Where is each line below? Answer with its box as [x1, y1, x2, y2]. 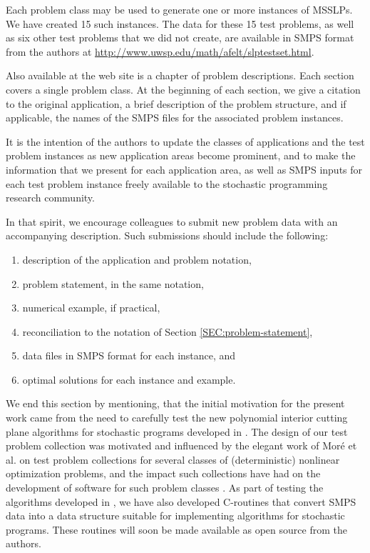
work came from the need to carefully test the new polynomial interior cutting [6, 410, 348, 425]
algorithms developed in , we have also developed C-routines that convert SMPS [6, 494, 356, 509]
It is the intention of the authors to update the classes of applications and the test [6, 134, 365, 149]
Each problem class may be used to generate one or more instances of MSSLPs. [6, 2, 353, 16]
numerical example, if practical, [22, 300, 160, 315]
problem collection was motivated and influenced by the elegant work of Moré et [6, 438, 357, 453]
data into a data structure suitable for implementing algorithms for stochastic [6, 508, 345, 523]
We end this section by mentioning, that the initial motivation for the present [6, 396, 345, 411]
